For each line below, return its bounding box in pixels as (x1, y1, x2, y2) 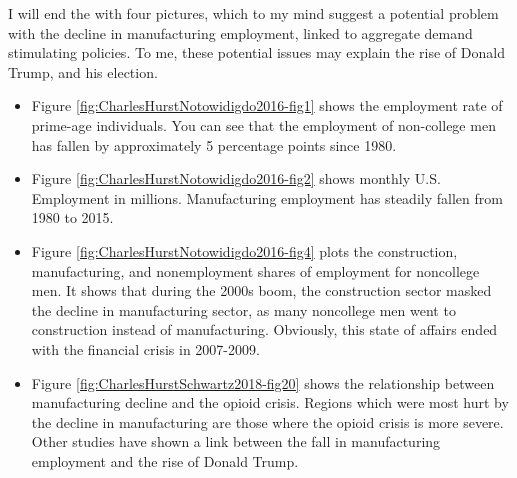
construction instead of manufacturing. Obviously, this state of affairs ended (31, 319, 498, 340)
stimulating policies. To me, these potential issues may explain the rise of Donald (8, 42, 505, 63)
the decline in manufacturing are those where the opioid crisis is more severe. (31, 411, 504, 432)
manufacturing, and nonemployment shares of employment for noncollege (31, 260, 480, 281)
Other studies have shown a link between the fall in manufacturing (31, 431, 441, 452)
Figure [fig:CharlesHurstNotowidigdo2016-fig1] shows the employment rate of (31, 95, 503, 116)
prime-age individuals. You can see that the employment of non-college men (31, 114, 496, 135)
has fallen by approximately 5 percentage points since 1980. (31, 134, 397, 155)
